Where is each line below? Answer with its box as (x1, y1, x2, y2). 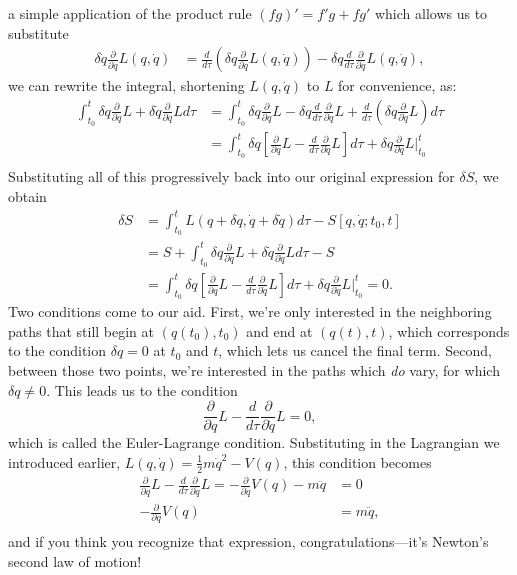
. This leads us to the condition (46, 379, 238, 400)
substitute (8, 22, 69, 43)
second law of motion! (8, 551, 142, 571)
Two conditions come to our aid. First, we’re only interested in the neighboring (8, 301, 492, 322)
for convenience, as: (338, 75, 457, 96)
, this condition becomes (283, 451, 432, 472)
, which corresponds (388, 320, 510, 341)
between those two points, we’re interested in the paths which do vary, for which (8, 359, 500, 380)
